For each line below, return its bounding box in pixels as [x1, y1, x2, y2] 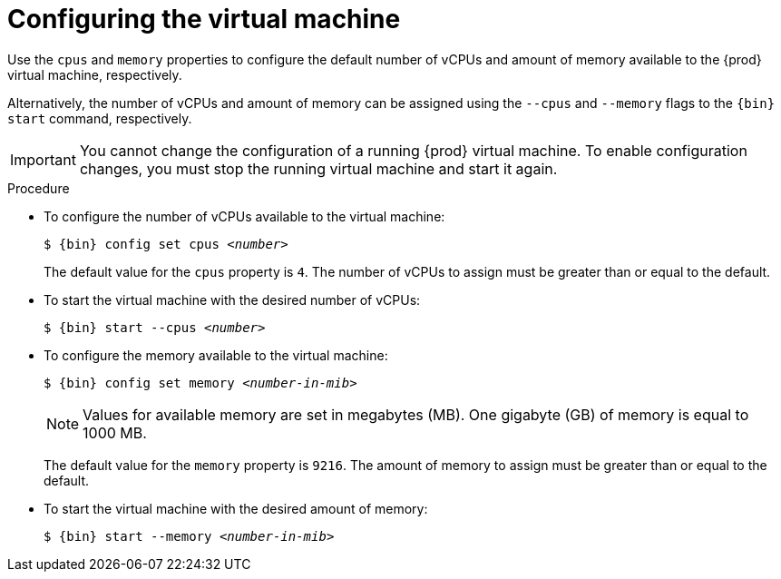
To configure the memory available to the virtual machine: [44, 347, 388, 363]
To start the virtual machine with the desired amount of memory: [44, 500, 428, 516]
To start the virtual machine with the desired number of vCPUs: [44, 291, 421, 308]
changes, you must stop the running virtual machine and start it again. [79, 159, 558, 178]
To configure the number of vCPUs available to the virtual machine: [44, 208, 445, 224]
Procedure [7, 180, 70, 196]
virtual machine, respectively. [7, 66, 182, 83]
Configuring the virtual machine [7, 4, 401, 34]
